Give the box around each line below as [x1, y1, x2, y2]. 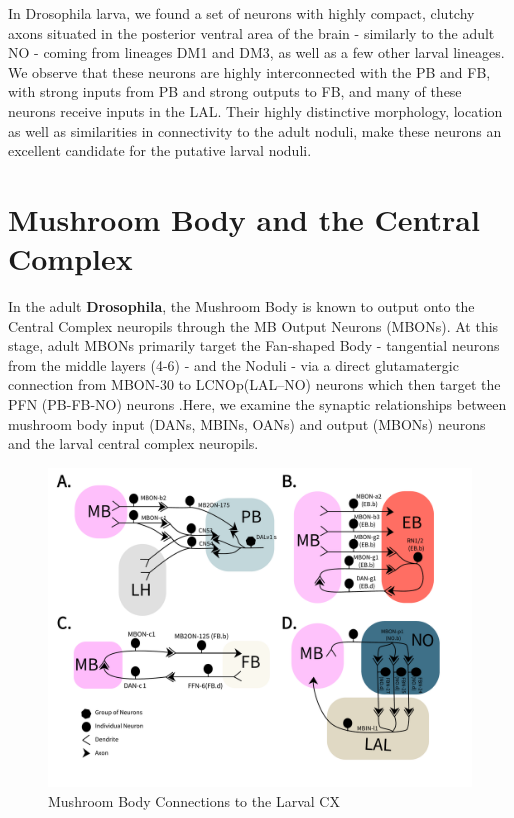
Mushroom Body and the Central [8, 198, 480, 239]
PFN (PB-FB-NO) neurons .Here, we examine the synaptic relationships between [8, 394, 507, 415]
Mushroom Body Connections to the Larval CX [48, 791, 340, 812]
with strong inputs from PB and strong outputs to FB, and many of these [8, 81, 462, 102]
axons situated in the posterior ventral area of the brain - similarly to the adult [8, 22, 495, 43]
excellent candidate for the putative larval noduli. [8, 140, 312, 161]
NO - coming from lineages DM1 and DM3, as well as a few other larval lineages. [8, 42, 505, 63]
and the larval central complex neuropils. [8, 433, 259, 454]
